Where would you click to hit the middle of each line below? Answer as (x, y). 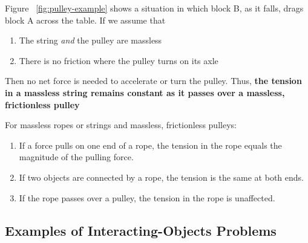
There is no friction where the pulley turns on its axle (119, 60)
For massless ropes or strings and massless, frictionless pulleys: (121, 125)
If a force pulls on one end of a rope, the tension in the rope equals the (150, 145)
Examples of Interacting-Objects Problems (141, 230)
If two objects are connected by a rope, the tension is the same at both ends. (161, 177)
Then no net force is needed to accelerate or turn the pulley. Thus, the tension (153, 81)
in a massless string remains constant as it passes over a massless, (145, 92)
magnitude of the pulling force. (76, 157)
